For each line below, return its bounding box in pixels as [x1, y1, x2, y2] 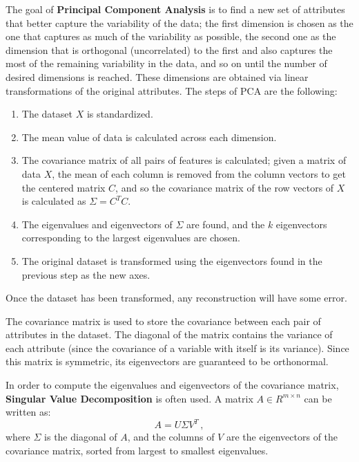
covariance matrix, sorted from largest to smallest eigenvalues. [6, 443, 269, 457]
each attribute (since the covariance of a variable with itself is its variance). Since [6, 340, 349, 355]
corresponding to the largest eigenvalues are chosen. [21, 230, 241, 245]
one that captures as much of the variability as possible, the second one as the [6, 29, 336, 44]
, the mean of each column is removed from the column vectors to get [52, 166, 346, 181]
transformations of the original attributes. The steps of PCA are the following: [6, 83, 338, 98]
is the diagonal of [44, 429, 117, 444]
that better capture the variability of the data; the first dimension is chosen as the [6, 15, 353, 30]
